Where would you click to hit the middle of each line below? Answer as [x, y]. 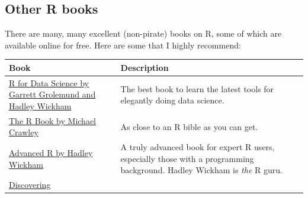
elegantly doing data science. [172, 100]
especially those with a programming [187, 158]
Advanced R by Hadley [51, 152]
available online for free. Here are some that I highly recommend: [123, 45]
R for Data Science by [49, 82]
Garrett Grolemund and [52, 94]
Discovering [30, 185]
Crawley [24, 132]
